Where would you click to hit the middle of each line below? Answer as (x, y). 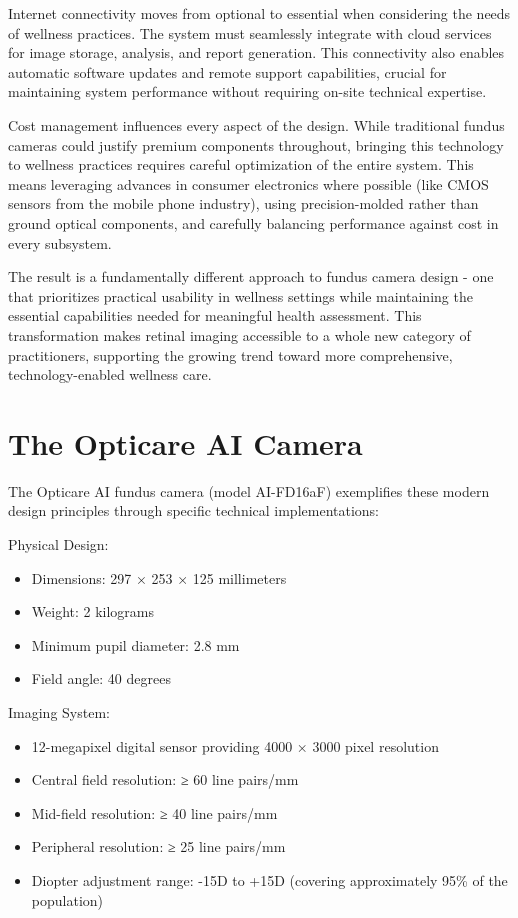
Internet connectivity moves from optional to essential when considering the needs (259, 13)
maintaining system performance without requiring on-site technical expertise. (247, 91)
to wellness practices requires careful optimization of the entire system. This (241, 164)
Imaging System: (59, 711)
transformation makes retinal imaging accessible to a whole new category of (239, 334)
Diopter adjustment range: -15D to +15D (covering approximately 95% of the (269, 879)
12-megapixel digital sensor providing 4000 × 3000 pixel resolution (235, 745)
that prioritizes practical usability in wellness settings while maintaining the (240, 295)
